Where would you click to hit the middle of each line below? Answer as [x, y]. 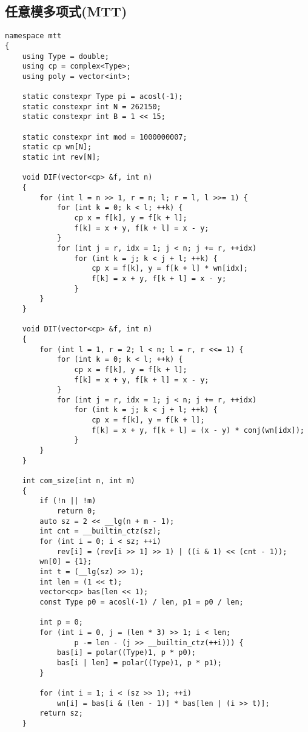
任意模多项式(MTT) [66, 11]
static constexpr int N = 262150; [92, 107]
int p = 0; [61, 622]
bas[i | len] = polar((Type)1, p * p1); [139, 663]
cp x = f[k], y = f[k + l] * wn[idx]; [170, 269]
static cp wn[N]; [57, 147]
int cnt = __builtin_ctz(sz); [100, 531]
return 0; [76, 511]
